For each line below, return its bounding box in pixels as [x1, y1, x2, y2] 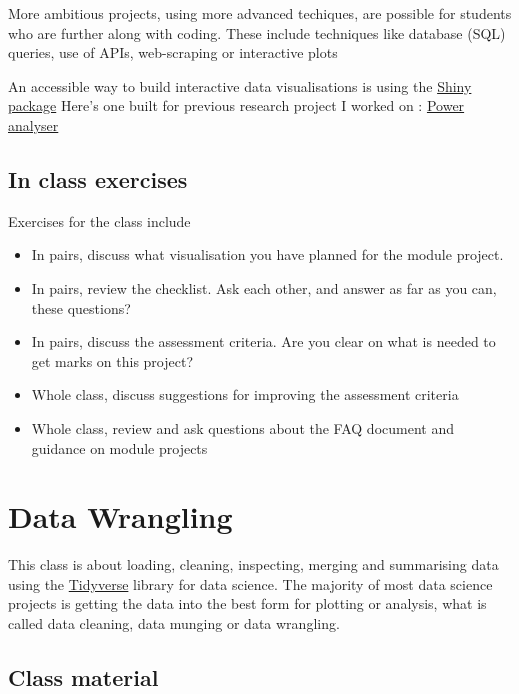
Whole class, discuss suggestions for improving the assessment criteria [31, 384, 459, 405]
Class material [8, 662, 159, 692]
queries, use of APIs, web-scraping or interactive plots [8, 42, 338, 63]
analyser [8, 114, 59, 135]
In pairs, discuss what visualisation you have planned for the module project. [31, 244, 504, 265]
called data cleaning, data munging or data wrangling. [8, 613, 340, 634]
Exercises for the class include [8, 210, 191, 231]
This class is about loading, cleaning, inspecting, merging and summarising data [8, 554, 499, 575]
